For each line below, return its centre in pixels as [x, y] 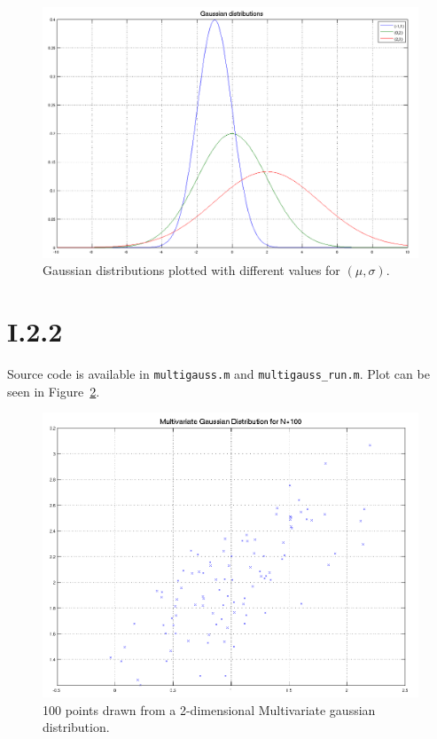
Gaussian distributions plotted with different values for [191, 270]
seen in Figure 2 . [54, 391]
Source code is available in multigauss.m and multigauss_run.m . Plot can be [218, 374]
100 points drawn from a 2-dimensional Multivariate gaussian [209, 709]
